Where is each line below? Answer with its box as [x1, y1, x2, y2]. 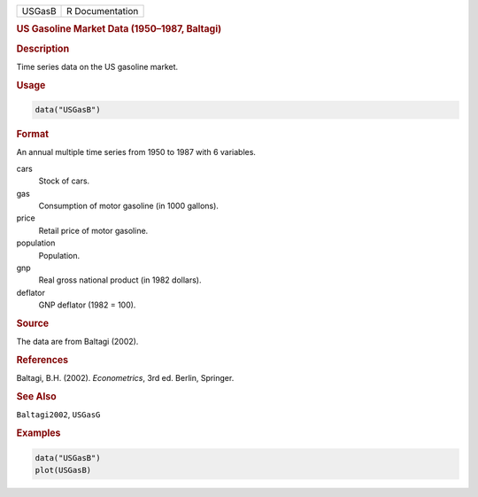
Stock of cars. [38, 175, 90, 186]
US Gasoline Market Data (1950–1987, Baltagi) [16, 23, 222, 35]
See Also [16, 390, 57, 402]
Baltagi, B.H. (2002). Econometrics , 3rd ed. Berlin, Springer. [16, 373, 235, 384]
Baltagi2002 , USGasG [16, 409, 101, 420]
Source [16, 317, 50, 330]
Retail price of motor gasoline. [38, 225, 149, 236]
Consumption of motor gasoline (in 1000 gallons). [38, 200, 219, 211]
